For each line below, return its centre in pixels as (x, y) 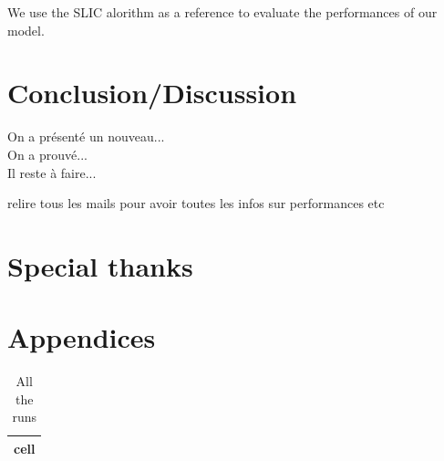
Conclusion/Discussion (152, 93)
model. (26, 30)
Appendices (82, 337)
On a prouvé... (47, 154)
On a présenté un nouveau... (86, 136)
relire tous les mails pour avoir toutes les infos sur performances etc (196, 203)
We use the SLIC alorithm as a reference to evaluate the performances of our (222, 12)
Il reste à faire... (52, 172)
